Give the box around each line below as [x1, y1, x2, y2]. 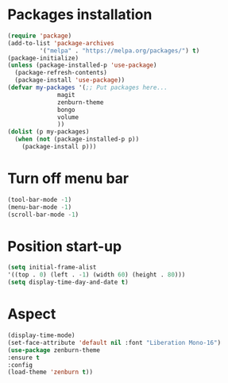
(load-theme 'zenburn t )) [7, 368, 93, 377]
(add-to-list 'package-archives [7, 39, 114, 47]
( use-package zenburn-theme [7, 346, 101, 354]
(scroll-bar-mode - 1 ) [7, 211, 79, 219]
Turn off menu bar [7, 169, 129, 188]
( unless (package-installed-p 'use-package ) [7, 61, 157, 69]
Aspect [7, 305, 56, 323]
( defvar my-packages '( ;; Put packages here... [7, 83, 168, 92]
